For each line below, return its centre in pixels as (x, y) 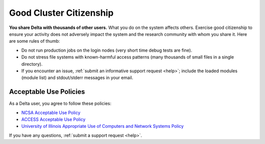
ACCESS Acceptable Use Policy (53, 119)
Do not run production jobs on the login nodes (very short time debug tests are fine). (107, 50)
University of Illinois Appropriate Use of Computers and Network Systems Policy (103, 126)
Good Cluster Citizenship (61, 13)
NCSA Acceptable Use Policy (51, 113)
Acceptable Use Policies (47, 92)
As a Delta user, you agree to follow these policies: (60, 104)
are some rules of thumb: (35, 41)
